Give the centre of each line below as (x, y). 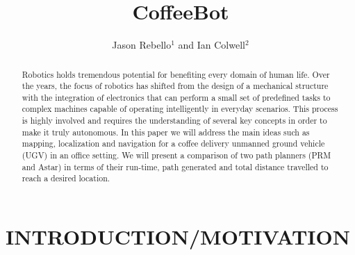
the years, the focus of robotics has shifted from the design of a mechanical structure (175, 86)
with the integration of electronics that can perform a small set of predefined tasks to (176, 97)
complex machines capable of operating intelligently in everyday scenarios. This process (180, 109)
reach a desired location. (66, 178)
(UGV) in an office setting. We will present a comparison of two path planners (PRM (176, 155)
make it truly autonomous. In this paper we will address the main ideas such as (166, 132)
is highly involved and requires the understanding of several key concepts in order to (174, 121)
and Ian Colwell (212, 45)
